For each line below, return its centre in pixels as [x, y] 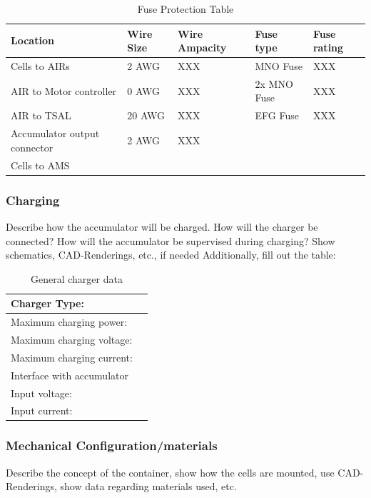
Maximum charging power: [69, 322]
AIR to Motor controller [64, 90]
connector [32, 147]
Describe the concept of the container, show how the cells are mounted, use [170, 472]
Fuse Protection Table [185, 9]
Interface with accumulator [70, 375]
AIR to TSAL [41, 115]
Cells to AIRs [40, 66]
